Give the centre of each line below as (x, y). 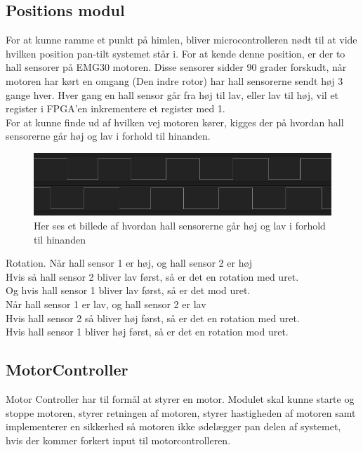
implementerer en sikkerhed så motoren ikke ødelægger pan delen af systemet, (173, 426)
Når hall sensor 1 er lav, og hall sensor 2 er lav (106, 304)
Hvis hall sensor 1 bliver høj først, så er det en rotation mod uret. (147, 332)
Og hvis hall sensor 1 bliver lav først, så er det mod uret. (128, 290)
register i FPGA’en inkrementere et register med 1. (115, 108)
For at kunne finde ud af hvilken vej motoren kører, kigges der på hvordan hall (175, 122)
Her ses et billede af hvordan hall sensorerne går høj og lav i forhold (180, 226)
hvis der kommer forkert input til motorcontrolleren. (118, 440)
